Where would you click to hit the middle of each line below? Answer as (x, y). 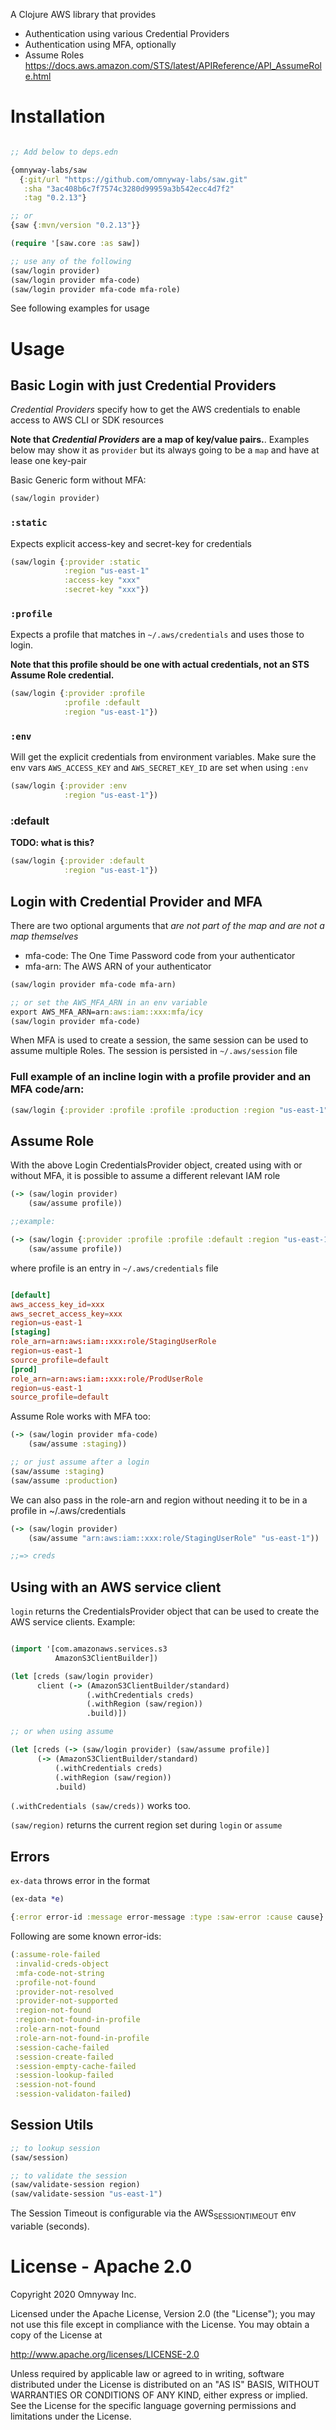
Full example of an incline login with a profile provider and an (161, 1077)
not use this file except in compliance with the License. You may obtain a (160, 2324)
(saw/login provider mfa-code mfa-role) (96, 289)
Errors (30, 1856)
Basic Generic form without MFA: (78, 480)
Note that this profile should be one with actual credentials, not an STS (160, 665)
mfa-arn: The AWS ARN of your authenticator (118, 966)
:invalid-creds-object (62, 1964)
